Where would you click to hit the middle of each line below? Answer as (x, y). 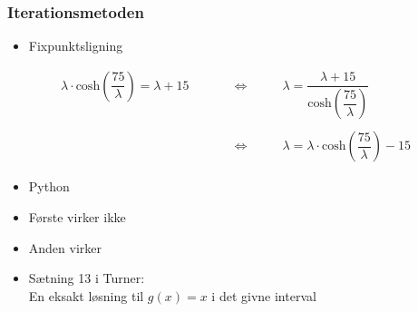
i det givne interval (264, 295)
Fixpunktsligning (76, 46)
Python (49, 186)
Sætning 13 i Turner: (87, 278)
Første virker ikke (77, 216)
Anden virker (65, 247)
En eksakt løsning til (86, 295)
